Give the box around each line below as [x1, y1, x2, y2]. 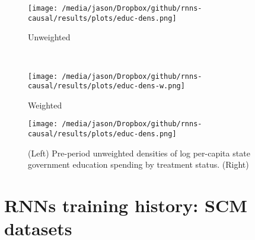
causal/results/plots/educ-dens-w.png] [28, 82, 185, 91]
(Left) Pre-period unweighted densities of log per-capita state [28, 146, 250, 159]
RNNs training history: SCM [4, 193, 247, 217]
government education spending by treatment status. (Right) [28, 158, 249, 171]
